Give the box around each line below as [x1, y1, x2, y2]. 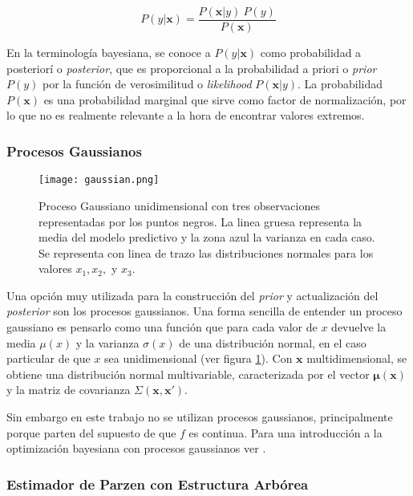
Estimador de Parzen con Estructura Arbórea [6, 474, 309, 494]
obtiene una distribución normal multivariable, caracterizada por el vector [6, 365, 370, 382]
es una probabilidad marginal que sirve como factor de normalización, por [43, 91, 407, 108]
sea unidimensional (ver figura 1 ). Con [104, 350, 293, 367]
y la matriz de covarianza [6, 381, 131, 398]
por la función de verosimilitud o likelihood [43, 75, 252, 92]
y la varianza [75, 334, 140, 351]
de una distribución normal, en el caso [179, 334, 366, 351]
